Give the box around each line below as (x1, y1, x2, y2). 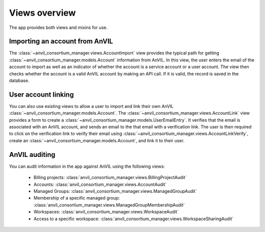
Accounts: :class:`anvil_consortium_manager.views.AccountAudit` (33, 181, 167, 187)
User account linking (9, 90, 74, 99)
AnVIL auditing (9, 150, 56, 159)
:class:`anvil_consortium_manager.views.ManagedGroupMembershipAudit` (33, 202, 185, 208)
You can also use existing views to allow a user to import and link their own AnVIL (9, 103, 174, 109)
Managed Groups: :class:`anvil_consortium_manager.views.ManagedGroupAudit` (33, 188, 197, 194)
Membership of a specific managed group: (33, 195, 120, 201)
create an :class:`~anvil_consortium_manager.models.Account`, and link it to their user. (9, 137, 185, 143)
